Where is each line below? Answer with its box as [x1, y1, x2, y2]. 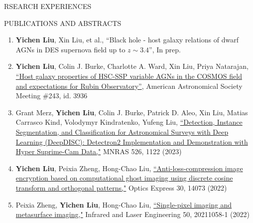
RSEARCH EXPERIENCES [4, 1, 92, 11]
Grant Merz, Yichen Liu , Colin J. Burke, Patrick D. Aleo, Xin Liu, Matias [15, 107, 248, 117]
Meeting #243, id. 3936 [15, 90, 88, 101]
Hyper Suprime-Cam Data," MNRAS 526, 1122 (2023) [15, 146, 182, 157]
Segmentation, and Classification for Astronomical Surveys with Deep [15, 126, 229, 137]
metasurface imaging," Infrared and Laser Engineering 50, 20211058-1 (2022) [15, 209, 250, 220]
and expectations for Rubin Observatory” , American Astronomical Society [15, 80, 243, 91]
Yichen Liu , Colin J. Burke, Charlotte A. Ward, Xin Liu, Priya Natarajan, [15, 61, 249, 71]
